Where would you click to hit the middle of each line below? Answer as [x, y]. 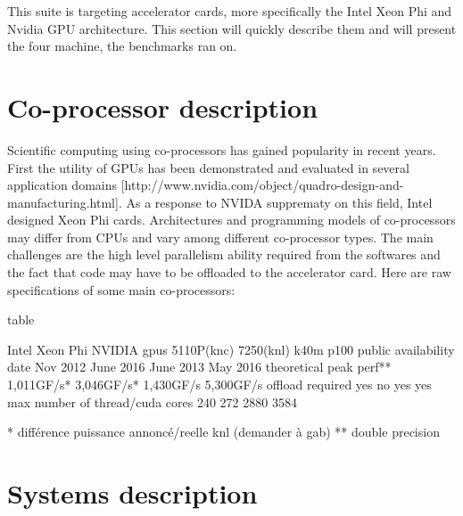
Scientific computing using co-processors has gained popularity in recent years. [222, 149]
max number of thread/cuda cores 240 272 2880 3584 [152, 401]
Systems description [132, 493]
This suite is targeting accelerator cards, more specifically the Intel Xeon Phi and [230, 11]
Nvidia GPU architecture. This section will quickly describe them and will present [232, 28]
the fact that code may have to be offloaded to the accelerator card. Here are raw [229, 272]
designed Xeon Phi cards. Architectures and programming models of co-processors [231, 220]
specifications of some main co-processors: [121, 289]
